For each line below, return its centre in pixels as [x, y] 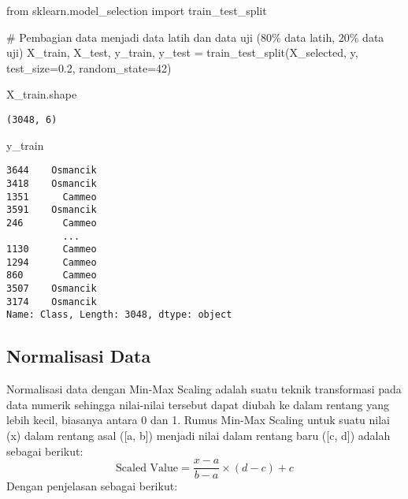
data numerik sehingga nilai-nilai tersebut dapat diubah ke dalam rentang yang [198, 404]
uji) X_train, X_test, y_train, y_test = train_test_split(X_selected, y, [182, 52]
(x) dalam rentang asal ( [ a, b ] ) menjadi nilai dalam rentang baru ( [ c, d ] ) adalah [198, 436]
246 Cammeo [52, 223]
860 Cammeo [52, 276]
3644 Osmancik [52, 171]
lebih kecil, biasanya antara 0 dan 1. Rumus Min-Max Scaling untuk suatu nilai [198, 420]
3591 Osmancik [52, 210]
